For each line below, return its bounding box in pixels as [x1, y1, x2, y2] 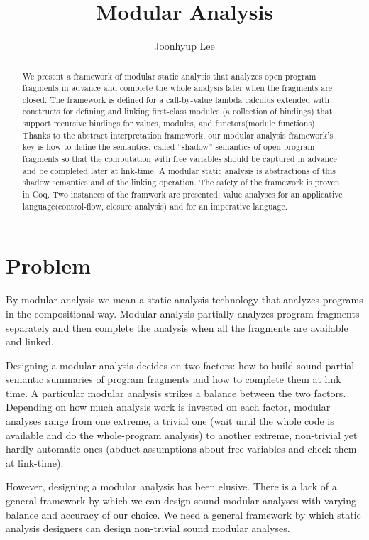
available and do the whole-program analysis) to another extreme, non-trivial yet [6, 427, 358, 442]
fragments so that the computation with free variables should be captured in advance [22, 153, 337, 165]
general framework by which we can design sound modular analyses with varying [6, 493, 357, 508]
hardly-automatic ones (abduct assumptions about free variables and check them [6, 441, 357, 456]
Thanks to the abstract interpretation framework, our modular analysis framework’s [22, 129, 334, 141]
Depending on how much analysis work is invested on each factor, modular [6, 399, 331, 414]
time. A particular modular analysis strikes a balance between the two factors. [6, 385, 346, 400]
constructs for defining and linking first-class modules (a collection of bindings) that [22, 105, 333, 117]
